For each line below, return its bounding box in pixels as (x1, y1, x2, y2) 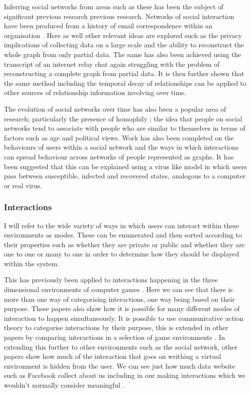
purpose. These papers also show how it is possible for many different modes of (4, 303, 240, 314)
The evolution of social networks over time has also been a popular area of (4, 103, 226, 114)
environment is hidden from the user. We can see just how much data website (4, 360, 235, 371)
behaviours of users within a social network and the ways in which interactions (4, 142, 239, 152)
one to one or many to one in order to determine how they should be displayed (4, 249, 239, 259)
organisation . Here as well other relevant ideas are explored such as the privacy (4, 30, 242, 40)
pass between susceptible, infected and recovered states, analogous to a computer (4, 171, 246, 181)
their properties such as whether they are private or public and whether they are (4, 239, 245, 249)
